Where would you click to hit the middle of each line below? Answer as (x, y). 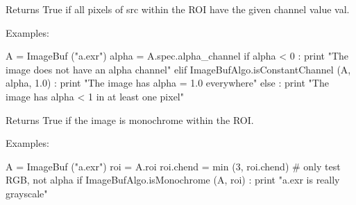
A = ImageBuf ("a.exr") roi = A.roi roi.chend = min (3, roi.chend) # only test (173, 166)
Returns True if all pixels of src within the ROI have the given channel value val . (178, 9)
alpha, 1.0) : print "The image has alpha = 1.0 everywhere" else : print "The (167, 83)
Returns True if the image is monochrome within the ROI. (130, 119)
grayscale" (27, 193)
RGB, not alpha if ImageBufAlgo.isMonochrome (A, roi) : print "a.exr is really (173, 180)
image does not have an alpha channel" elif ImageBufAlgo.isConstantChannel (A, (178, 69)
